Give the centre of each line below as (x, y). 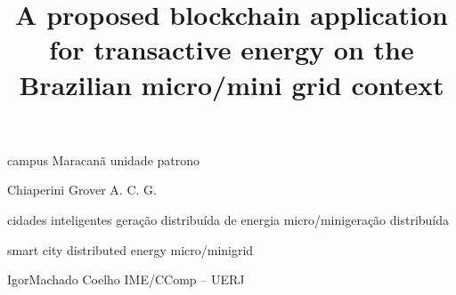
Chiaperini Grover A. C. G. (82, 190)
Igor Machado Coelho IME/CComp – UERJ (126, 279)
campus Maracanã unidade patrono (104, 159)
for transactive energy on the (232, 49)
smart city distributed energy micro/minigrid (130, 249)
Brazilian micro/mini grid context (232, 84)
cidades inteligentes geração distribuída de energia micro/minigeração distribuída (228, 219)
